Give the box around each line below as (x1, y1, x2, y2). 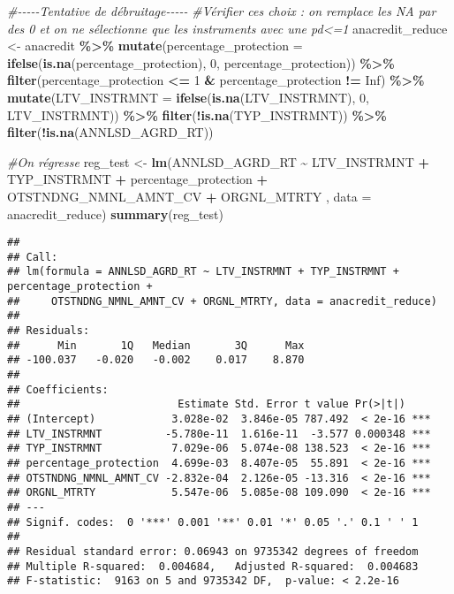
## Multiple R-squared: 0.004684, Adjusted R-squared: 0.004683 (7, 560, 419, 573)
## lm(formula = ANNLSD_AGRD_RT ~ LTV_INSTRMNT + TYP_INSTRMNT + (7, 265, 399, 278)
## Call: (7, 250, 58, 263)
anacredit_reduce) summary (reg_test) (7, 204, 223, 223)
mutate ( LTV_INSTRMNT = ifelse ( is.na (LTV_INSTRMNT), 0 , (7, 88, 369, 106)
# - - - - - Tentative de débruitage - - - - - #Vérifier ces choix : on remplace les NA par (7, 2, 436, 19)
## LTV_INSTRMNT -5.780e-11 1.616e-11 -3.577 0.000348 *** (7, 427, 431, 440)
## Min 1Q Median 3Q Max (7, 339, 305, 352)
